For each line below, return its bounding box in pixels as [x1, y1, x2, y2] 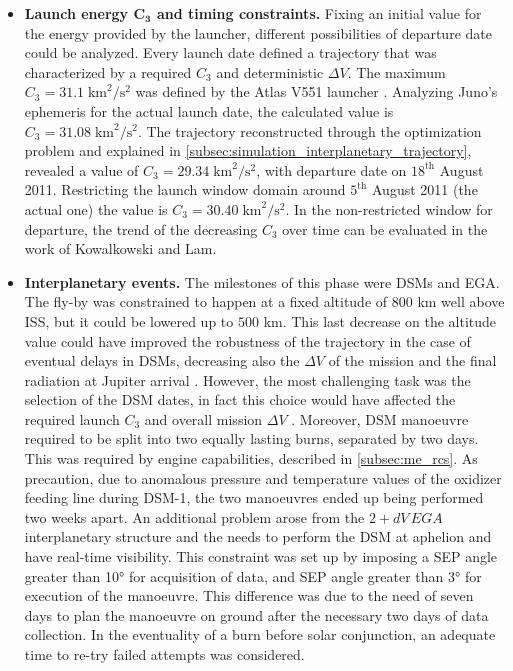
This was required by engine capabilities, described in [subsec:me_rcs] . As [24, 448, 478, 469]
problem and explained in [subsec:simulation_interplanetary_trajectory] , [24, 140, 472, 161]
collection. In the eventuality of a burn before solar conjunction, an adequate [24, 624, 496, 645]
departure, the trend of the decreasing [24, 218, 258, 239]
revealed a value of [24, 159, 139, 180]
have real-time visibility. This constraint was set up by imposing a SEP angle [24, 546, 498, 567]
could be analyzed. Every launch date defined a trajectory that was [24, 42, 437, 63]
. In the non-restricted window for [285, 198, 493, 219]
